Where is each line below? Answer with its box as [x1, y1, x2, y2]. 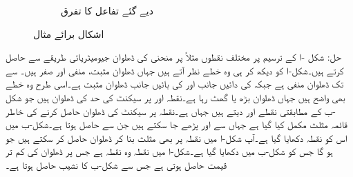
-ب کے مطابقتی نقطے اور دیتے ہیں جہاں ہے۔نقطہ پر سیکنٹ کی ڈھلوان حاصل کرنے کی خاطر [6, 103, 336, 118]
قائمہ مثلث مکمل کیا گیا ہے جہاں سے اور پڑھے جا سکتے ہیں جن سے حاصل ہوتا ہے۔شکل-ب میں [6, 117, 347, 132]
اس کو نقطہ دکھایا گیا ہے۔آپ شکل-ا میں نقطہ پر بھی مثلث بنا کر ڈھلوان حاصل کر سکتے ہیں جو [6, 130, 347, 145]
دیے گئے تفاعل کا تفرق [61, 3, 153, 17]
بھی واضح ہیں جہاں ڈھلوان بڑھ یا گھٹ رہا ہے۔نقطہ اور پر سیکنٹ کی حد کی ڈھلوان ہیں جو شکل [6, 90, 345, 104]
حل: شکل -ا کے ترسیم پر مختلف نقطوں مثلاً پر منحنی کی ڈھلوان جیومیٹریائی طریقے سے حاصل [6, 50, 342, 64]
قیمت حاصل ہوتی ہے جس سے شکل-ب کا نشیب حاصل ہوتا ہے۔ [6, 157, 227, 171]
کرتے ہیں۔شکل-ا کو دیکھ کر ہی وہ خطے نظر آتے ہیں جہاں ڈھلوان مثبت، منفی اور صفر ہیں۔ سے [6, 63, 344, 77]
